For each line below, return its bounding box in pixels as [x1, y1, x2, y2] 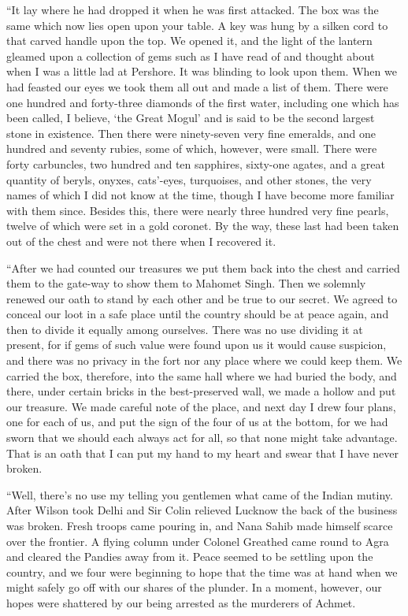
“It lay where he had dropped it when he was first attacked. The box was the [6, 2, 379, 17]
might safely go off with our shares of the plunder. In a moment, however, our [6, 579, 382, 596]
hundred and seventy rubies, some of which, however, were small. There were [6, 140, 377, 157]
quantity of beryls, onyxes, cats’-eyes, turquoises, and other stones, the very [6, 171, 372, 187]
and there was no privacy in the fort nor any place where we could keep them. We [6, 352, 402, 369]
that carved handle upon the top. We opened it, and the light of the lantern [6, 32, 373, 49]
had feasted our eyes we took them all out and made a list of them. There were [6, 78, 388, 95]
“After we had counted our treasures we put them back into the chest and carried [6, 259, 400, 276]
